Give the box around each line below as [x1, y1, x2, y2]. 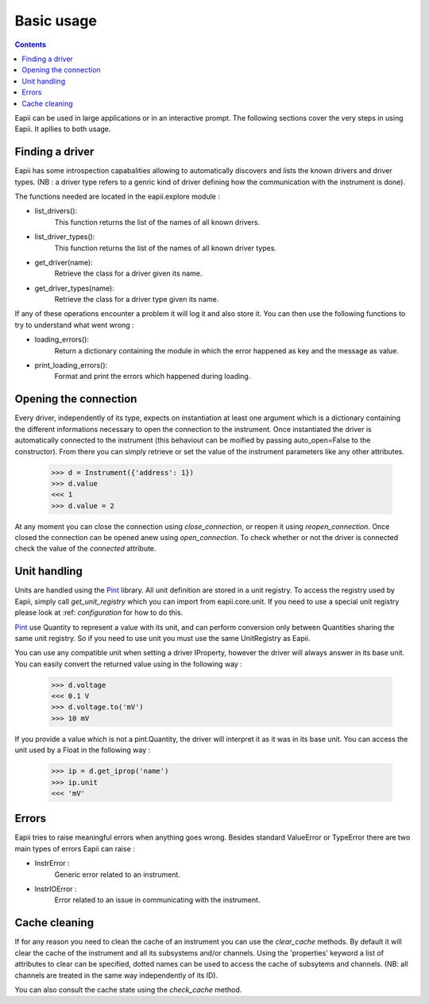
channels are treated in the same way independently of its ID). [14, 970, 218, 980]
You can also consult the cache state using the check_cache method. [14, 985, 242, 994]
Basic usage [14, 12, 97, 29]
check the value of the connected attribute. [14, 544, 157, 554]
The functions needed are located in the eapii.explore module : [14, 191, 220, 201]
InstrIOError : [34, 884, 77, 894]
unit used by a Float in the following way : [14, 745, 151, 755]
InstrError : [34, 859, 71, 868]
